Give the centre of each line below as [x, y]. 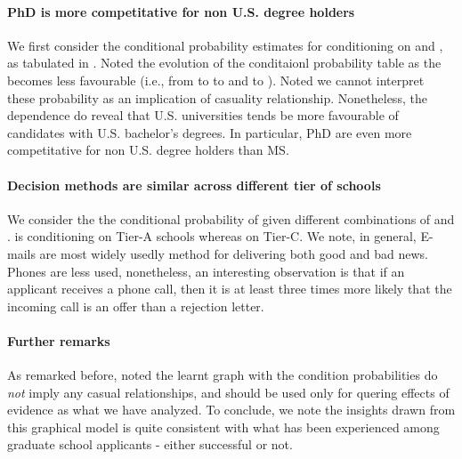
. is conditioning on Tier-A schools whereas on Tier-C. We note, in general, [212, 236]
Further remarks [59, 340]
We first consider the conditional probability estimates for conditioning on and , [225, 45]
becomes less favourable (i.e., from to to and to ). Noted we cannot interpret [216, 80]
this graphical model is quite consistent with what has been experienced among [223, 427]
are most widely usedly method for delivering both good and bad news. [234, 253]
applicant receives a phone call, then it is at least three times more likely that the [230, 289]
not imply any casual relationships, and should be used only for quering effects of [228, 392]
